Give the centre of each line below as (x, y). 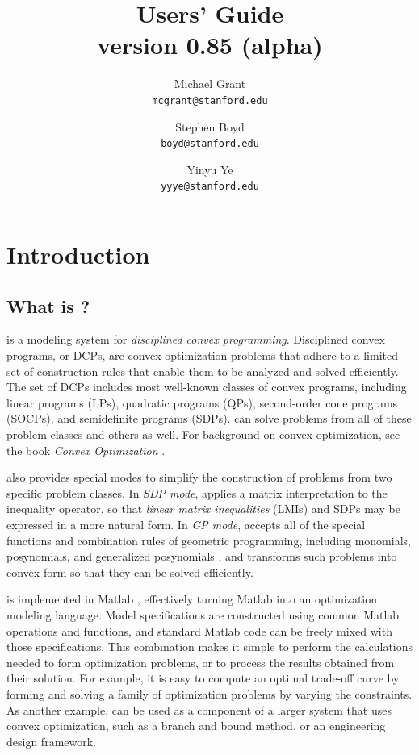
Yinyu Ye (210, 169)
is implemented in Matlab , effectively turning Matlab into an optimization (192, 599)
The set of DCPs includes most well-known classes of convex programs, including (207, 387)
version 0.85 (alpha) (210, 45)
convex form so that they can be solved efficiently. (130, 571)
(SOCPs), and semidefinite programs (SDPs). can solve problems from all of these (209, 418)
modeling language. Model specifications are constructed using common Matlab (203, 614)
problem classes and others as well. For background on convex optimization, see (203, 434)
